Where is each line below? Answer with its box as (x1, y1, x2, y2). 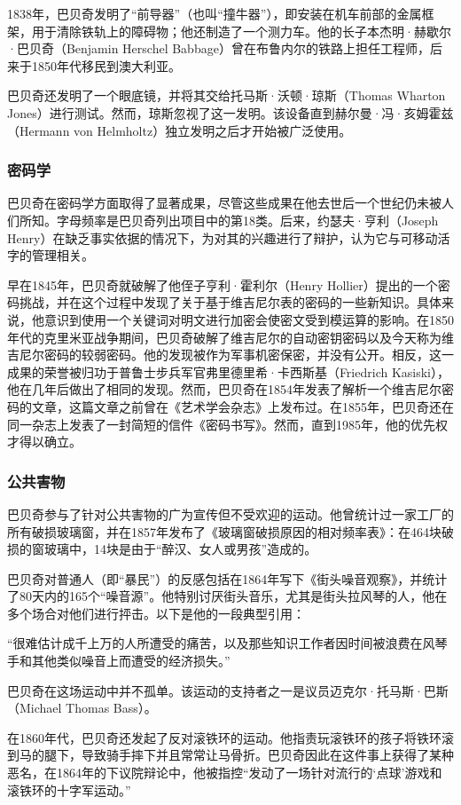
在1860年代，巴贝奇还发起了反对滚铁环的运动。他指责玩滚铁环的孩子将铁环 (7, 728, 441, 746)
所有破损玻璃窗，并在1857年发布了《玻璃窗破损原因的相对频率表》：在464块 (7, 522, 441, 541)
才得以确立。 (7, 432, 82, 451)
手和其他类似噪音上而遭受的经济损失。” (7, 651, 230, 670)
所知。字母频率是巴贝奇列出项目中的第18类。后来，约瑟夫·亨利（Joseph (19, 210, 439, 229)
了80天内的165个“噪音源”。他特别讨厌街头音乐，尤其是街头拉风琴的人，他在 (7, 587, 448, 605)
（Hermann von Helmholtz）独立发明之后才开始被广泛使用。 (7, 121, 352, 139)
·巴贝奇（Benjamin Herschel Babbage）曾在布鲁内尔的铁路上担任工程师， (7, 39, 430, 58)
